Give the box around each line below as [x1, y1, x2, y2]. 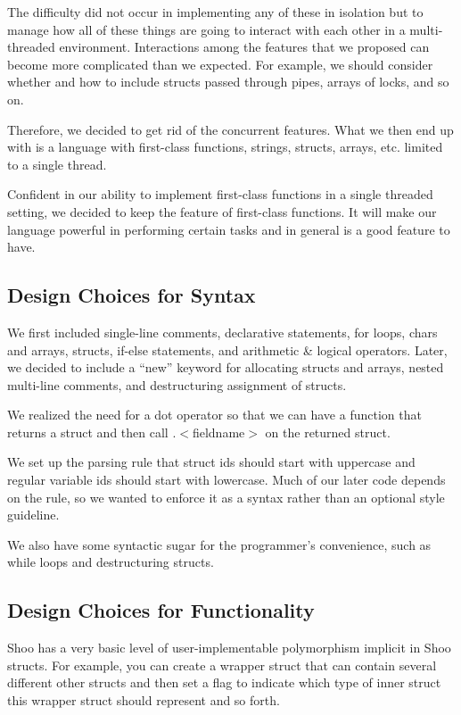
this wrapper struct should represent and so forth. [7, 691, 280, 710]
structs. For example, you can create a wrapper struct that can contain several [7, 655, 437, 674]
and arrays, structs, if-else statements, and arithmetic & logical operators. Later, [7, 340, 448, 359]
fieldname [192, 422, 245, 441]
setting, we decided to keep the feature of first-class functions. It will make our [7, 202, 437, 220]
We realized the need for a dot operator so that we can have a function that [7, 405, 422, 424]
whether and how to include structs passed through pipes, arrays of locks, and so [7, 72, 449, 91]
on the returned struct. [265, 422, 391, 441]
